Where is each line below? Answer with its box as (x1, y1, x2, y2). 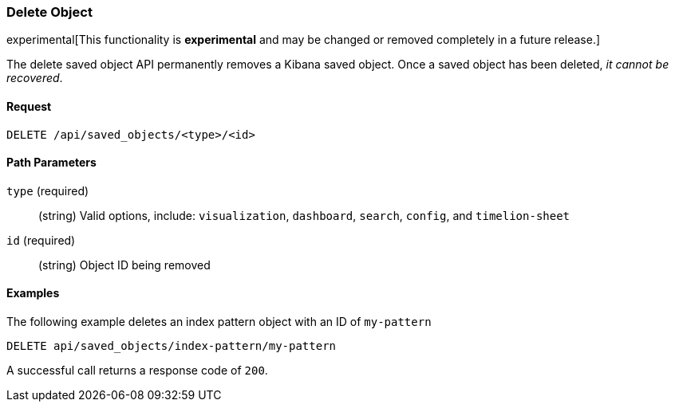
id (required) (6, 233, 76, 247)
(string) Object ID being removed (38, 257, 211, 272)
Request (6, 99, 52, 113)
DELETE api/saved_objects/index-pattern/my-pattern (6, 339, 337, 353)
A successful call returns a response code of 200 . (6, 363, 268, 378)
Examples (6, 286, 60, 300)
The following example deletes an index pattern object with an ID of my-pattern (6, 315, 432, 329)
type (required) (6, 183, 89, 198)
